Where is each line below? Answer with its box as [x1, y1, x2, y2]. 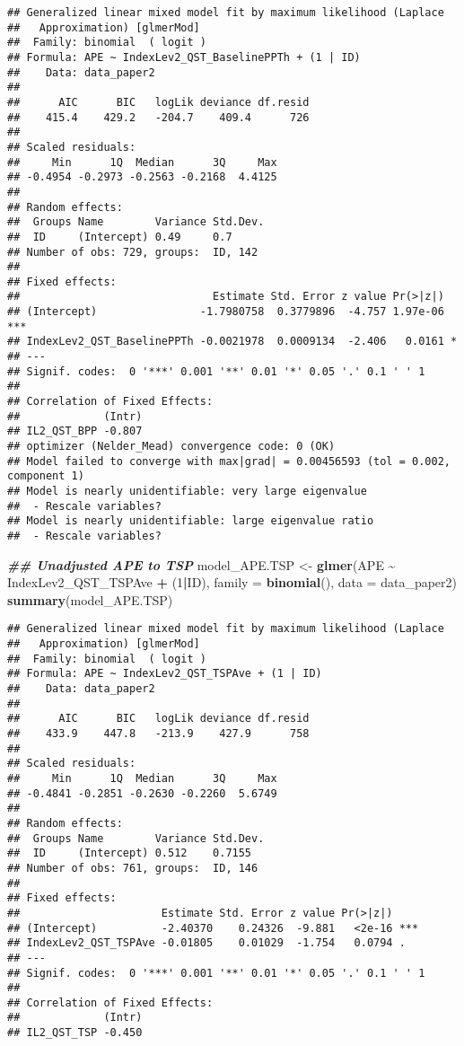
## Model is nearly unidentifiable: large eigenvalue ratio [7, 514, 374, 528]
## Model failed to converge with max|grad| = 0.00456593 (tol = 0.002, [7, 454, 451, 468]
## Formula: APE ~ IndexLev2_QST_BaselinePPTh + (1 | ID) [7, 50, 361, 64]
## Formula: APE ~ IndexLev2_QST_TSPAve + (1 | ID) [7, 667, 322, 681]
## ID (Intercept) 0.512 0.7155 [7, 847, 252, 860]
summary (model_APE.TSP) [7, 590, 173, 609]
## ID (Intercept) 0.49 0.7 [7, 230, 232, 243]
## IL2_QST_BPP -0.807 [7, 425, 143, 438]
